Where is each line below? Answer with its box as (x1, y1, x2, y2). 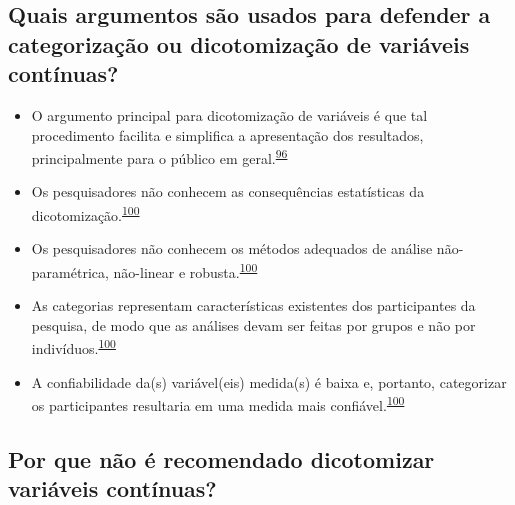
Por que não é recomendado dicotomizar (8, 443, 435, 474)
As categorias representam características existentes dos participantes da (31, 295, 476, 316)
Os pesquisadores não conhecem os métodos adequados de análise (31, 238, 433, 259)
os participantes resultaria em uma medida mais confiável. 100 (31, 392, 405, 415)
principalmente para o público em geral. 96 (31, 145, 288, 168)
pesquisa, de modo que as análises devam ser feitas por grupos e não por (31, 314, 476, 335)
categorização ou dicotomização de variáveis (8, 28, 470, 59)
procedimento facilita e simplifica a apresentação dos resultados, (31, 124, 424, 145)
